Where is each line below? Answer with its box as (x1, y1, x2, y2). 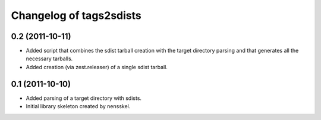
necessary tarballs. (26, 55, 73, 62)
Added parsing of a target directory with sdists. (26, 95, 142, 102)
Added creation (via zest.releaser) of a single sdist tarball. (26, 63, 168, 70)
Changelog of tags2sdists (11, 9, 142, 22)
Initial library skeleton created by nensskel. (26, 103, 131, 110)
